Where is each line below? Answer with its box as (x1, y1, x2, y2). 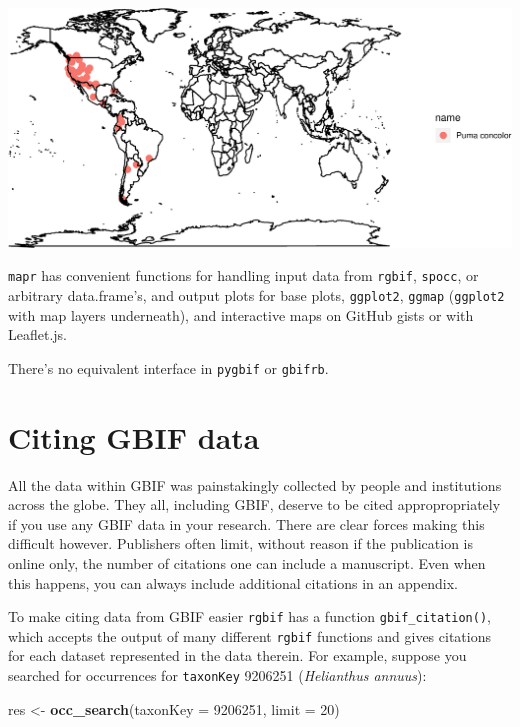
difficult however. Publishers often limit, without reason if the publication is (8, 533, 473, 554)
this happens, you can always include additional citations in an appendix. (8, 572, 458, 593)
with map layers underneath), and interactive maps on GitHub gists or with (8, 304, 474, 325)
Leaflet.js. (8, 324, 67, 345)
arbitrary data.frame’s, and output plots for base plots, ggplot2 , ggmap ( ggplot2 (8, 284, 505, 305)
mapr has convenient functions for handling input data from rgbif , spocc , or (8, 265, 479, 286)
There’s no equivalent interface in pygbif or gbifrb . (8, 357, 329, 378)
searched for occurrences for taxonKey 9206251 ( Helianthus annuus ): (8, 665, 427, 686)
